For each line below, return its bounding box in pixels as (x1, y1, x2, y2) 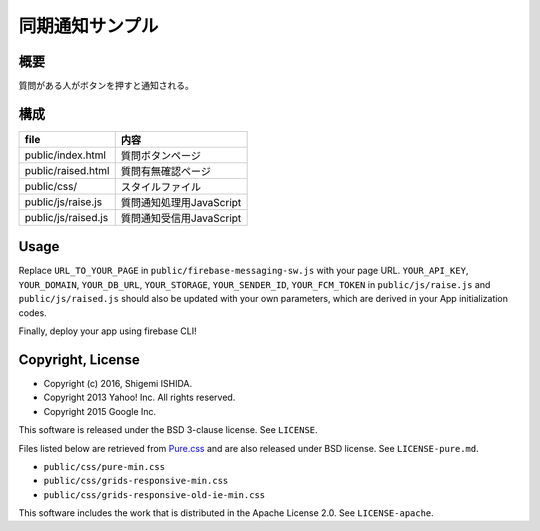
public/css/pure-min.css (43, 461, 165, 472)
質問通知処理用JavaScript (120, 195, 242, 209)
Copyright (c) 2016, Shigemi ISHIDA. (43, 377, 193, 389)
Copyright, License (18, 351, 140, 368)
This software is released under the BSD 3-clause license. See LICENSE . (18, 424, 319, 436)
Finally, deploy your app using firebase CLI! (18, 325, 197, 337)
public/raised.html (24, 163, 110, 177)
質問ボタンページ (120, 148, 202, 162)
